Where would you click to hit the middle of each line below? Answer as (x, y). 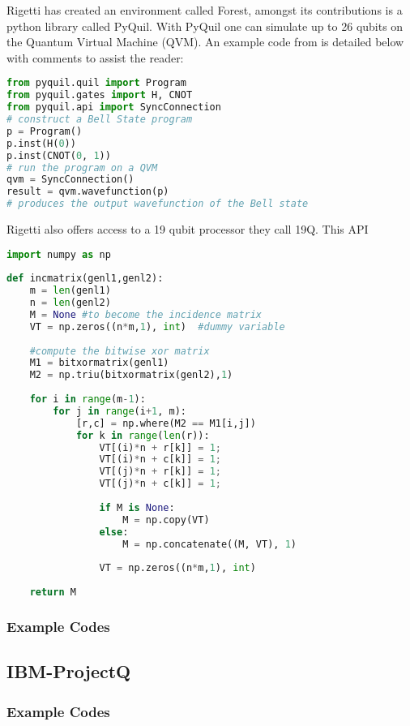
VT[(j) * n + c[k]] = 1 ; (160, 484)
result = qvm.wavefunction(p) (88, 192)
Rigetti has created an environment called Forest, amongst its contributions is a (205, 10)
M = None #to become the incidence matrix (146, 314)
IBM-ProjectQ (69, 671)
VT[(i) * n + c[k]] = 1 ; (160, 460)
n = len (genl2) (70, 303)
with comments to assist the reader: (95, 57)
